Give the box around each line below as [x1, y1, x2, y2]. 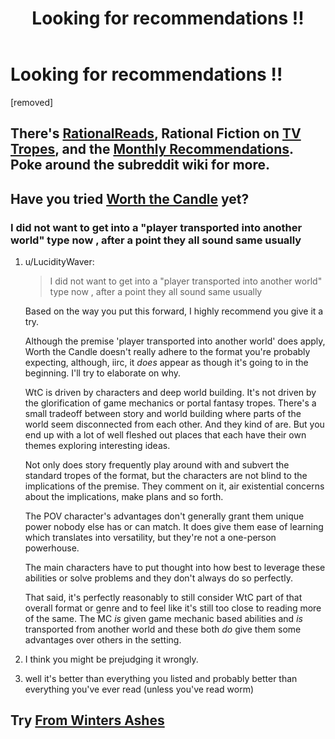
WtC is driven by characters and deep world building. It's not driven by [24, 387, 317, 399]
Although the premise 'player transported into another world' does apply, [24, 335, 326, 347]
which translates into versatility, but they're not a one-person [24, 532, 277, 544]
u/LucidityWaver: [24, 256, 95, 268]
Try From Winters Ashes [10, 712, 165, 729]
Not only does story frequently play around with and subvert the [24, 459, 290, 471]
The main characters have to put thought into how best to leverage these [24, 562, 326, 574]
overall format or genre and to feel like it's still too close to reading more [24, 602, 322, 614]
